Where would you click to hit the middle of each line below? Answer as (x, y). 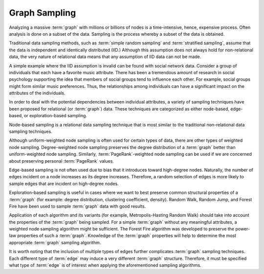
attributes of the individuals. (37, 93)
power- (243, 229)
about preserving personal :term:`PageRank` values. (62, 161)
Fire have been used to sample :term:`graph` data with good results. (77, 206)
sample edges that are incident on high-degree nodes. (64, 184)
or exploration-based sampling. (55, 116)
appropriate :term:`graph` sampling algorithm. (55, 242)
